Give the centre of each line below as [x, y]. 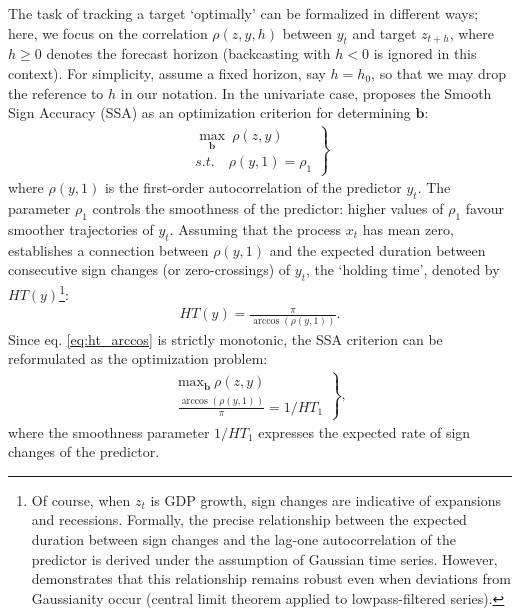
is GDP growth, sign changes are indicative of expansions [326, 499]
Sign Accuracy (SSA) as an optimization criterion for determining [209, 112]
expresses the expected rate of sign [364, 431]
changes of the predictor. [84, 451]
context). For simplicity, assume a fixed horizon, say [167, 72]
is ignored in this [425, 53]
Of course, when [81, 499]
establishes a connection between [108, 249]
